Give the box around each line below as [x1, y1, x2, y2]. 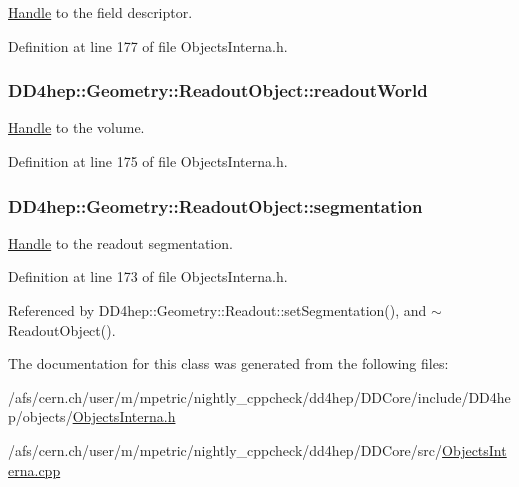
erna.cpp [8, 459, 61, 480]
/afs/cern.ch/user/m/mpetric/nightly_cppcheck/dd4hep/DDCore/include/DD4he [8, 386, 511, 407]
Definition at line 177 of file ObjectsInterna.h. [8, 35, 288, 56]
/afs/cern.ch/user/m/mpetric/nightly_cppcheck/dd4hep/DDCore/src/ [8, 439, 443, 460]
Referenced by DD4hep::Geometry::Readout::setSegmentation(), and [8, 300, 427, 320]
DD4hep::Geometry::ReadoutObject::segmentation [8, 193, 423, 218]
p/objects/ [8, 406, 73, 427]
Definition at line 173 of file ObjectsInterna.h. [8, 266, 288, 287]
